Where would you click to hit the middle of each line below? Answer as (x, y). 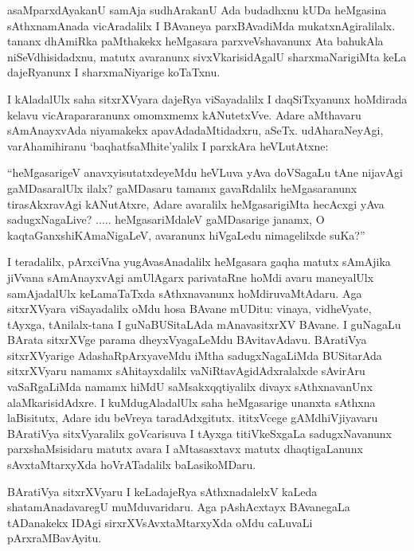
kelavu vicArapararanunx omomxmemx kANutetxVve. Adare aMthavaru (184, 114)
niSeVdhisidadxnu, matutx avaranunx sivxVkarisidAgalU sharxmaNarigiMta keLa (207, 56)
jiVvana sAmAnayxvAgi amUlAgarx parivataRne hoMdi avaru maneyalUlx (191, 277)
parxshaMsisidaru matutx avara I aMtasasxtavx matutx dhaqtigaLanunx (185, 449)
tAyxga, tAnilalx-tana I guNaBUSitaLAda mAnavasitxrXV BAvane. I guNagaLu (204, 324)
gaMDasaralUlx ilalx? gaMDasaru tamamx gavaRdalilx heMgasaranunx (182, 188)
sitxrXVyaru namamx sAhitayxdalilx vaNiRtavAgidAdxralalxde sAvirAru (186, 371)
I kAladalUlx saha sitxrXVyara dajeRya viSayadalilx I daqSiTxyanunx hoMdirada (207, 98)
